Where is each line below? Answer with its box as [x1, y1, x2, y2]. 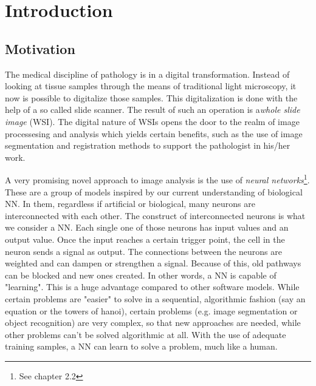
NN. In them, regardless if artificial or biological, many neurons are [5, 197, 255, 210]
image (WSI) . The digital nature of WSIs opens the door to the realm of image [5, 115, 300, 127]
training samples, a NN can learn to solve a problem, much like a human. [5, 340, 278, 353]
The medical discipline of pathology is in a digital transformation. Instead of [5, 67, 290, 80]
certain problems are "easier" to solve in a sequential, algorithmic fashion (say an [5, 292, 306, 305]
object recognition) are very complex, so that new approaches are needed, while [5, 316, 301, 329]
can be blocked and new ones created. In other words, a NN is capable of [5, 268, 276, 281]
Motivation [5, 39, 75, 58]
